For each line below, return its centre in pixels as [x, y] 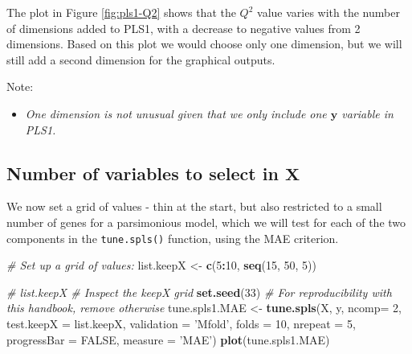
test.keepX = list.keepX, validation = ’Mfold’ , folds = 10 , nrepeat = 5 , [181, 323]
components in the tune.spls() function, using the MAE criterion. [173, 238]
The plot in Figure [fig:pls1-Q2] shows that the [121, 12]
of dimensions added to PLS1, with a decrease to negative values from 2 [184, 28]
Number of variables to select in [143, 173]
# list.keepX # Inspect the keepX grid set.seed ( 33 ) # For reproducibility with [199, 292]
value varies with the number [328, 12]
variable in [367, 113]
